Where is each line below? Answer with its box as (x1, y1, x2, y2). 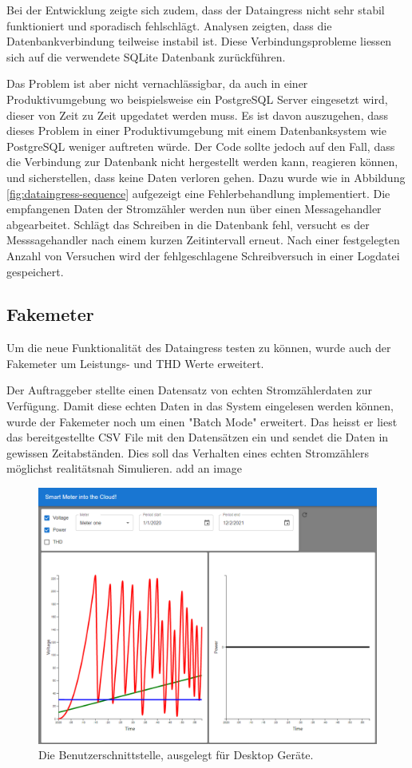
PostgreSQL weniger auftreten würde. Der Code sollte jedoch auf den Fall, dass (6, 137, 395, 154)
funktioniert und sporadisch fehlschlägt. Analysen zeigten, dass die (6, 17, 332, 34)
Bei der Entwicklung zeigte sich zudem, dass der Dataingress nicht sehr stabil (6, 2, 385, 18)
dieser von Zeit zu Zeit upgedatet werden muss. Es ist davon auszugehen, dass (6, 106, 389, 123)
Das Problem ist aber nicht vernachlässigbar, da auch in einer (6, 75, 308, 92)
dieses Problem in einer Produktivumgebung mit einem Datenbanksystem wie (6, 122, 386, 139)
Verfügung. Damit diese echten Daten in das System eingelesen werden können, (6, 398, 394, 414)
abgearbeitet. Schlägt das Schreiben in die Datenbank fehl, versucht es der (6, 216, 370, 232)
